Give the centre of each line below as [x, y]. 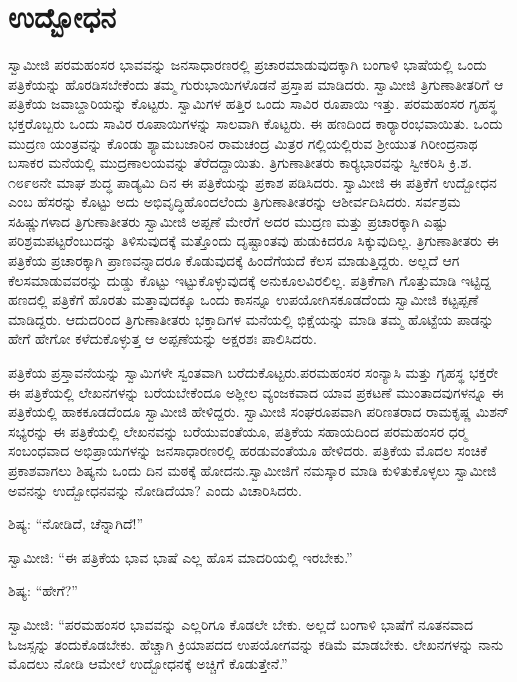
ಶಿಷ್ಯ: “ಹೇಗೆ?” [43, 590]
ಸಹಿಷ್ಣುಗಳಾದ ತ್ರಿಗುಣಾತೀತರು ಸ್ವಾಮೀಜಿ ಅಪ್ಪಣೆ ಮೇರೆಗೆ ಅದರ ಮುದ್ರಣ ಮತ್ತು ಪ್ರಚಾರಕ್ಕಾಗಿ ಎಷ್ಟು [228, 220]
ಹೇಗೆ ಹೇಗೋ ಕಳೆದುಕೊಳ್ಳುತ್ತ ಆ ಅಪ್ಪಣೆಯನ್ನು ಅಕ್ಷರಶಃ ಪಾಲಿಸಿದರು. [162, 338]
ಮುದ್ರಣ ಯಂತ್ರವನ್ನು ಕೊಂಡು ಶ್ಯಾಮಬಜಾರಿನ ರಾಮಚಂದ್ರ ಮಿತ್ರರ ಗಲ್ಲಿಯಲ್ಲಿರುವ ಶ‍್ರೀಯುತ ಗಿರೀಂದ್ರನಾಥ [243, 142]
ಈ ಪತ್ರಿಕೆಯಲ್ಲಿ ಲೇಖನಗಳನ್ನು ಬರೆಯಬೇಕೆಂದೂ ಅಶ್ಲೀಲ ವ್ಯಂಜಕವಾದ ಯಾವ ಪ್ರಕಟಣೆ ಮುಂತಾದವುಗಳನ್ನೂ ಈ [256, 391]
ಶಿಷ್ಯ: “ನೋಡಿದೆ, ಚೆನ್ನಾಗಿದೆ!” [76, 523]
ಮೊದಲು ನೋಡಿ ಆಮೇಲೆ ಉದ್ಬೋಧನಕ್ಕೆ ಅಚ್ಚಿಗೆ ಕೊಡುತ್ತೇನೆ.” [148, 663]
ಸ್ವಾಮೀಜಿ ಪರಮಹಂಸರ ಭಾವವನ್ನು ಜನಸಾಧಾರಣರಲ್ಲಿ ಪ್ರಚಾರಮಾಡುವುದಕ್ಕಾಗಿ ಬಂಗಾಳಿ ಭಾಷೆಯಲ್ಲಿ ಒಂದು [247, 64]
